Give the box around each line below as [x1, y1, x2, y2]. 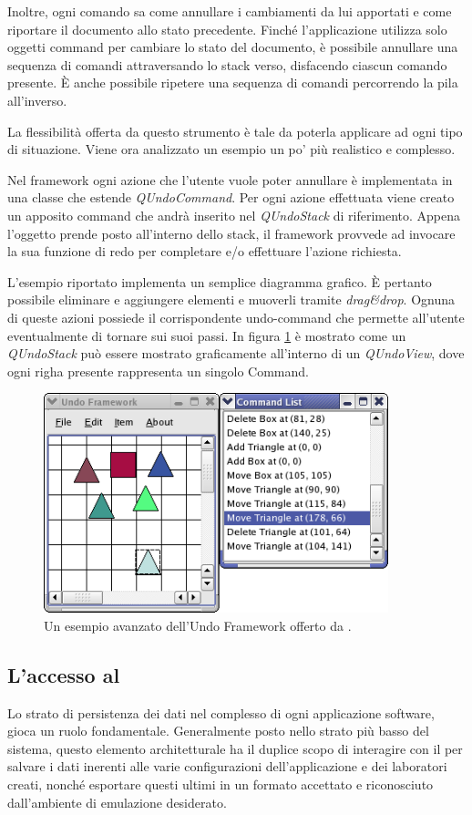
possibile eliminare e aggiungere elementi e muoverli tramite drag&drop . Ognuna [7, 290, 456, 309]
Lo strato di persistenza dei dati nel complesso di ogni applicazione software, [7, 703, 435, 722]
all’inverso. [7, 90, 67, 109]
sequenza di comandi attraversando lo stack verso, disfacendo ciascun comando [7, 55, 447, 74]
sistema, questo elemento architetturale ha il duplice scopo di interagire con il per [7, 738, 463, 758]
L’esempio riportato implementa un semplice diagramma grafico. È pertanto [7, 272, 432, 291]
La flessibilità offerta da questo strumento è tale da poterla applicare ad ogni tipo [7, 121, 463, 140]
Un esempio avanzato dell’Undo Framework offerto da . [44, 615, 352, 634]
